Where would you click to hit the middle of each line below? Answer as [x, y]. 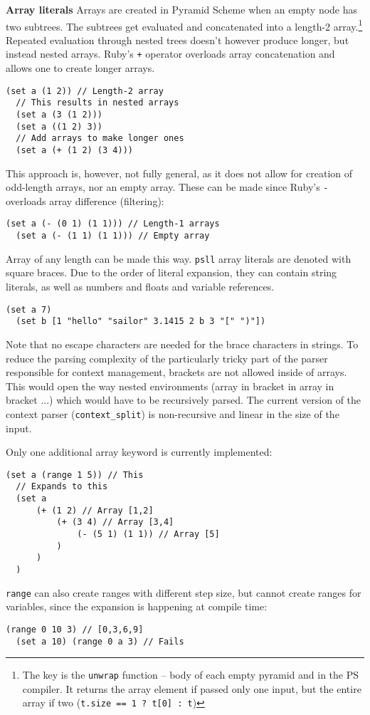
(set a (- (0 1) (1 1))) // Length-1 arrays [113, 224]
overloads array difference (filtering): [85, 200]
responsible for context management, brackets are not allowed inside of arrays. [176, 372]
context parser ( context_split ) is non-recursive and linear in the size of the [173, 413]
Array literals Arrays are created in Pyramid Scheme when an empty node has [182, 9]
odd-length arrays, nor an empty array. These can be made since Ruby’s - [167, 187]
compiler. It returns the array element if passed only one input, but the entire [192, 688]
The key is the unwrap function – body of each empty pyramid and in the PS [191, 675]
